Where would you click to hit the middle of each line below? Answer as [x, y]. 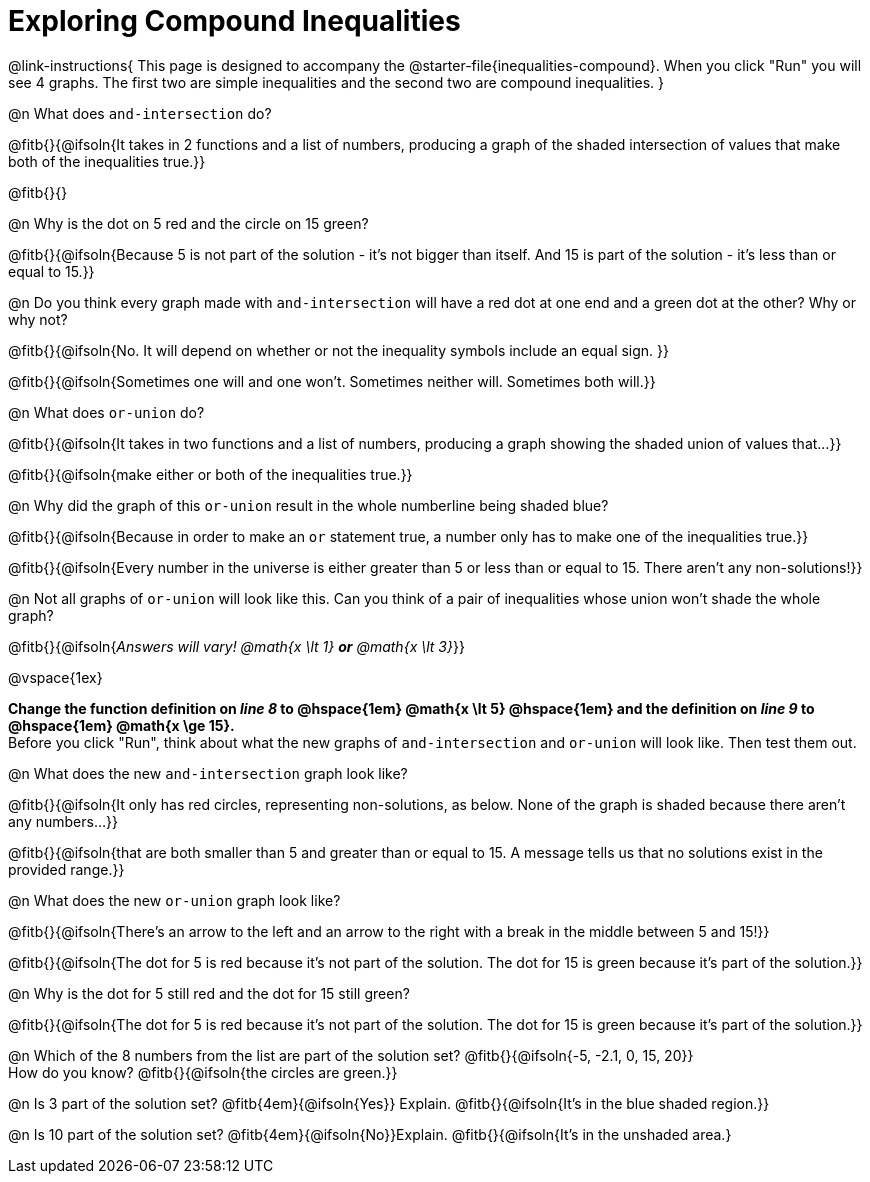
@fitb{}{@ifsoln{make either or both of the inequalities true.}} [210, 474]
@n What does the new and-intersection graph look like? [208, 773]
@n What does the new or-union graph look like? [174, 900]
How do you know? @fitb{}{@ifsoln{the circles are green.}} [203, 1072]
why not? [38, 319]
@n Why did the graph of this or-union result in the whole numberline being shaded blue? [308, 505]
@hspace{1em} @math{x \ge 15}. [121, 725]
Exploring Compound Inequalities [234, 21]
